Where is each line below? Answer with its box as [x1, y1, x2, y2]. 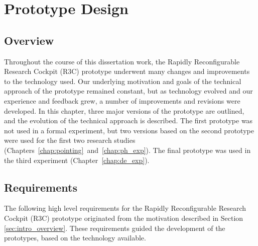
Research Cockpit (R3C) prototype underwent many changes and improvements [4, 66, 250, 76]
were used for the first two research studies [4, 135, 136, 145]
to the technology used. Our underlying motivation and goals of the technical [4, 75, 241, 86]
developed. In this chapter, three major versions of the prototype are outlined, [4, 105, 244, 116]
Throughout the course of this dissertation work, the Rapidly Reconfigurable [4, 56, 240, 66]
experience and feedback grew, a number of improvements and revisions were [4, 95, 240, 106]
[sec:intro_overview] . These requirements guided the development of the [4, 222, 225, 233]
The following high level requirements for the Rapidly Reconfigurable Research [4, 203, 246, 213]
